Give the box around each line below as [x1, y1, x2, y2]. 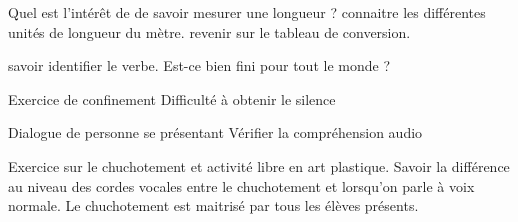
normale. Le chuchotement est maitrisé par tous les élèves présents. [8, 195, 419, 216]
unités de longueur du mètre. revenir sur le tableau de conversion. [8, 21, 411, 42]
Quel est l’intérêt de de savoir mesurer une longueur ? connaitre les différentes [8, 2, 486, 22]
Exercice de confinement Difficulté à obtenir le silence [8, 88, 336, 109]
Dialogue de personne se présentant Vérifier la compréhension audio [8, 122, 423, 143]
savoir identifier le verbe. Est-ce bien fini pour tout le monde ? [8, 55, 391, 76]
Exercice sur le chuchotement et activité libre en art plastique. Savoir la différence [8, 155, 510, 176]
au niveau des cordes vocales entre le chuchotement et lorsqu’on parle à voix [8, 175, 475, 196]
